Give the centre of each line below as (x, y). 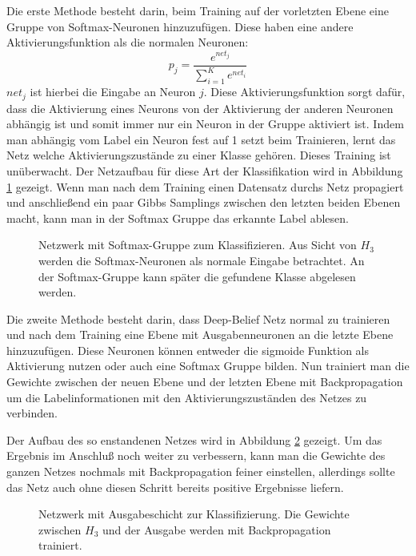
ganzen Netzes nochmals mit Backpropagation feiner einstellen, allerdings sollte (201, 471)
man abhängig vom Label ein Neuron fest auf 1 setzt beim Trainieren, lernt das (201, 139)
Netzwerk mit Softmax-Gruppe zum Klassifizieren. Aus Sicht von (198, 245)
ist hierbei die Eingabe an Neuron (113, 92)
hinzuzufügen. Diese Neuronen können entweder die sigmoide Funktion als (188, 350)
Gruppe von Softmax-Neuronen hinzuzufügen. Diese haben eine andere (180, 26)
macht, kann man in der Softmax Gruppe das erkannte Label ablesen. (178, 218)
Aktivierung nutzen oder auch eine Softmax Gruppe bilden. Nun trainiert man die (208, 366)
